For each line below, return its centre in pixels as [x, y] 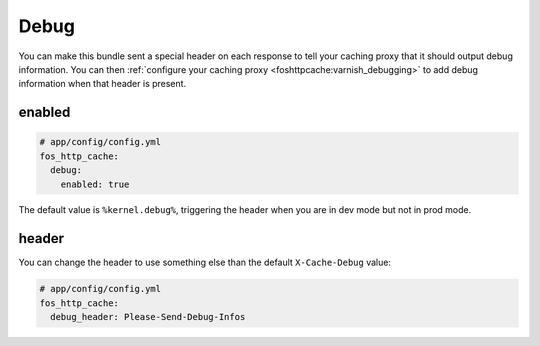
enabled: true [95, 184]
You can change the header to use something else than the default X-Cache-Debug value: [205, 262]
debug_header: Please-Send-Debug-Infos [148, 317]
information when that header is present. [102, 84]
